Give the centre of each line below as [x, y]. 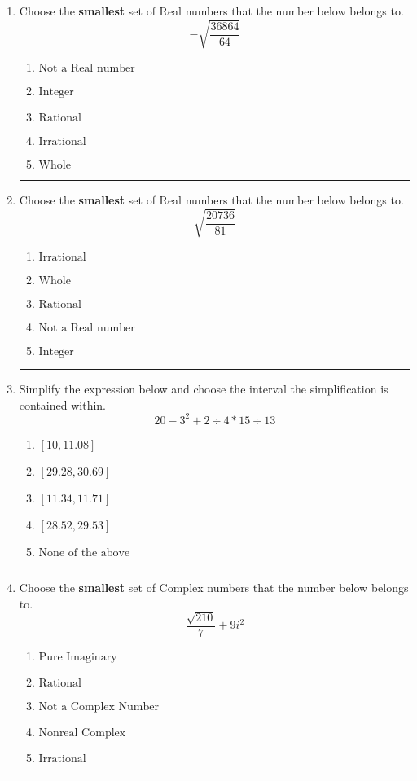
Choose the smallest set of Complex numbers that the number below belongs [214, 587]
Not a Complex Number [99, 707]
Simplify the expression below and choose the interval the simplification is [204, 389]
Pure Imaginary [78, 657]
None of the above [84, 553]
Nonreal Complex [82, 733]
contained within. [62, 404]
